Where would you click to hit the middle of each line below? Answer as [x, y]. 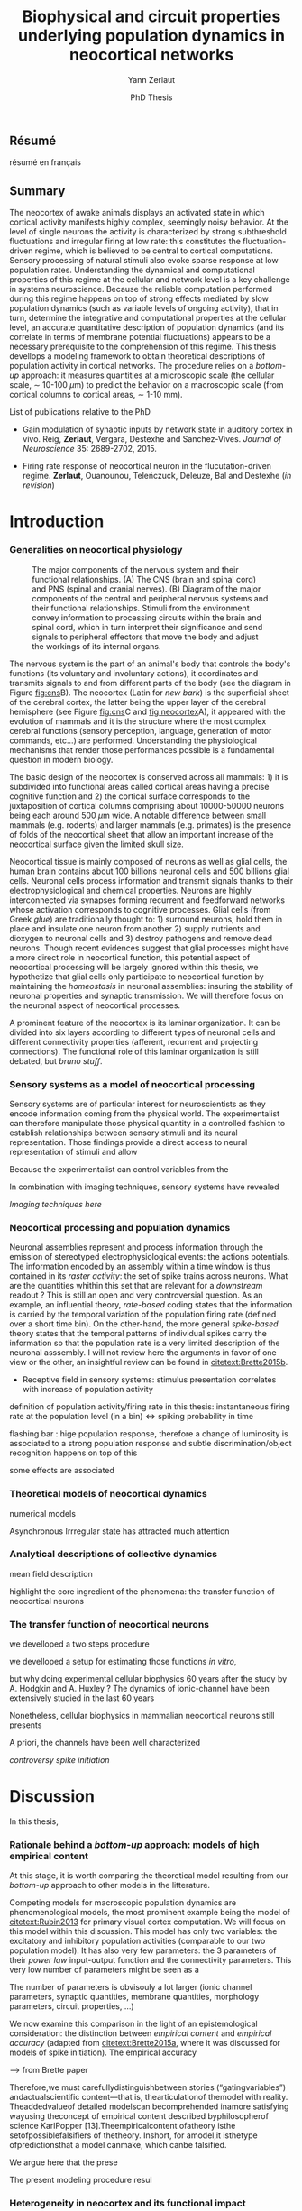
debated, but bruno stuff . [56, 1060]
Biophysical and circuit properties [151, 17]
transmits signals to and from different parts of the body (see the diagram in [150, 683]
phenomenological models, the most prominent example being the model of [150, 1913]
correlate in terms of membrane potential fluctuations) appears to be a [140, 337]
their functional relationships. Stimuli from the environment [141, 608]
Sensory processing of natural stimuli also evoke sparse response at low [144, 261]
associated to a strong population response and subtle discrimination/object [151, 1444]
